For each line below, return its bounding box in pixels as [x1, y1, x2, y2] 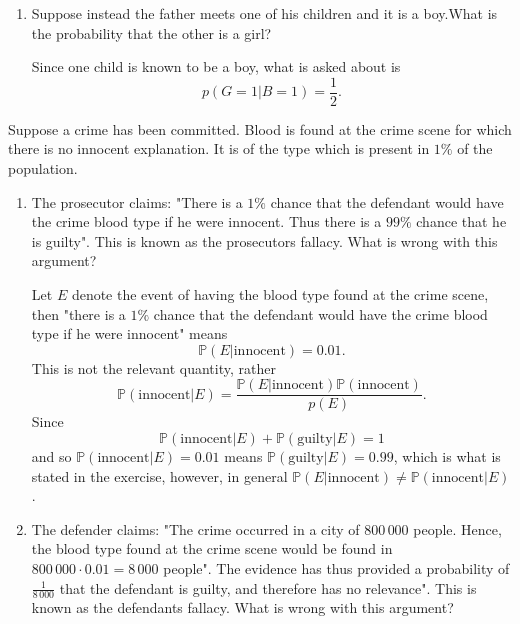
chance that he [416, 211, 507, 232]
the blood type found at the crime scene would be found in [31, 538, 393, 559]
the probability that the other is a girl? [31, 22, 272, 43]
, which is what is [393, 446, 501, 467]
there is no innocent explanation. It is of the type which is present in [8, 138, 430, 159]
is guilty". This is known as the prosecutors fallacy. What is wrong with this [31, 230, 498, 251]
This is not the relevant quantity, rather [31, 357, 276, 378]
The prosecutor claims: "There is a [31, 191, 243, 212]
